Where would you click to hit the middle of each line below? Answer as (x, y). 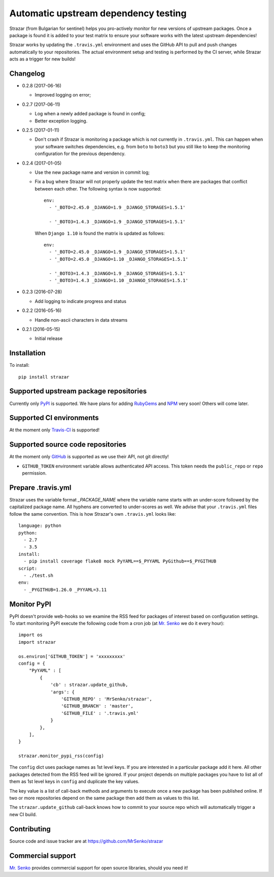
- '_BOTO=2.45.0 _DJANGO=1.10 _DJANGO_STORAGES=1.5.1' (119, 259)
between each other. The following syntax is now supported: (98, 189)
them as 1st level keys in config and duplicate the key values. (74, 781)
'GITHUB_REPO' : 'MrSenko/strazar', (107, 699)
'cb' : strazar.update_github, (89, 685)
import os (30, 635)
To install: (20, 365)
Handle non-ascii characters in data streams (81, 320)
